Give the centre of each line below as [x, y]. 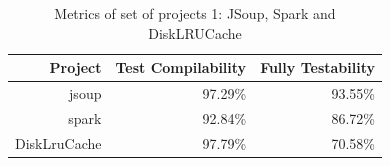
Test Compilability [181, 67]
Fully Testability [317, 67]
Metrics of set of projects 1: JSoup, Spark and [195, 13]
